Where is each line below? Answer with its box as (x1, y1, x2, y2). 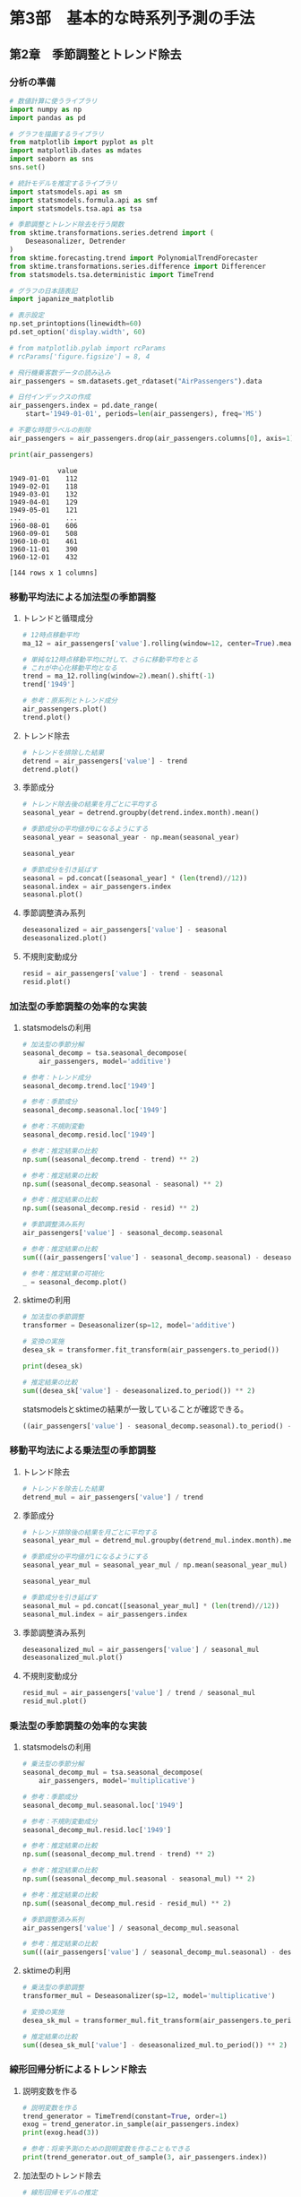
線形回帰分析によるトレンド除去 (9, 2063, 147, 2076)
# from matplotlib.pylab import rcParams (9, 343, 167, 352)
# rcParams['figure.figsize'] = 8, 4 (9, 351, 150, 361)
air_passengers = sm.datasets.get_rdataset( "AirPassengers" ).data (9, 376, 262, 385)
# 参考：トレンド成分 (21, 1073, 91, 1082)
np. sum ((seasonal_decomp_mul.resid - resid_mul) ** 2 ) (21, 1899, 232, 1907)
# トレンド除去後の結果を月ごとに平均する (21, 800, 159, 809)
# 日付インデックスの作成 (9, 393, 91, 402)
